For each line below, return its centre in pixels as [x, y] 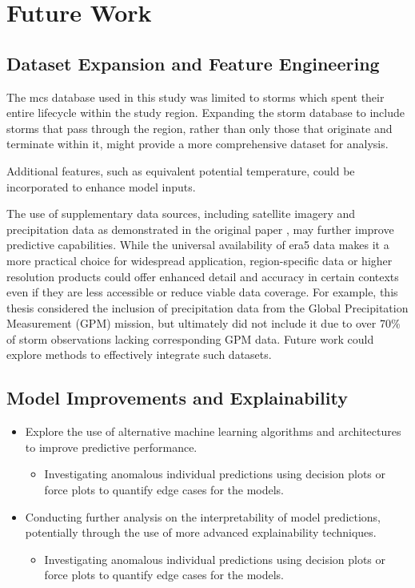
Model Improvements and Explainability [177, 398]
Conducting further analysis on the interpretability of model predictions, [203, 516]
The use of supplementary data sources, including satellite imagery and [181, 213]
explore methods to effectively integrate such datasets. [139, 354]
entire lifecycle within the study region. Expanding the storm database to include [206, 113]
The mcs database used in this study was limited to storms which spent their [196, 97]
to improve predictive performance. [111, 447]
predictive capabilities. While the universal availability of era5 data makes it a [198, 245]
